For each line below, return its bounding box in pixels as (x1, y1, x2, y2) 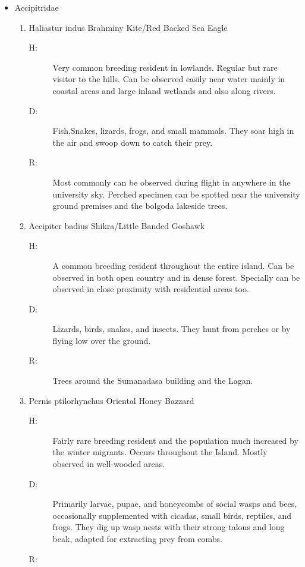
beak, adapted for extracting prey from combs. (52, 532, 222, 544)
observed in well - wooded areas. (52, 458, 165, 470)
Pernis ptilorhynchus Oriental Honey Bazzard (29, 394, 194, 406)
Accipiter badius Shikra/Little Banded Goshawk (29, 219, 205, 231)
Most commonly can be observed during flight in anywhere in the (52, 176, 291, 188)
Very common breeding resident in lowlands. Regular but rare (52, 61, 278, 73)
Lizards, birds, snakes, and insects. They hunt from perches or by (52, 322, 291, 335)
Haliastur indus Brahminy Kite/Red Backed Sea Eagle (29, 21, 228, 33)
